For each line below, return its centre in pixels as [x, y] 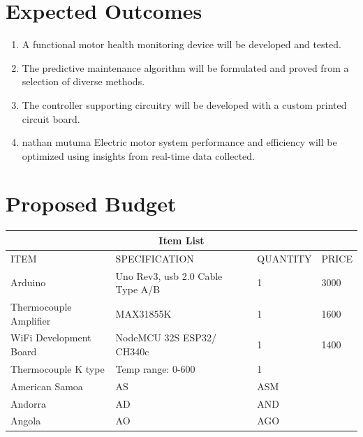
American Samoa [47, 386]
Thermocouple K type [58, 368]
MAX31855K [143, 313]
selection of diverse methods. [83, 81]
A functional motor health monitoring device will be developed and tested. [181, 44]
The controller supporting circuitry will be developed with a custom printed [184, 104]
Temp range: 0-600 [155, 368]
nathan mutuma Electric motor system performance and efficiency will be [179, 142]
